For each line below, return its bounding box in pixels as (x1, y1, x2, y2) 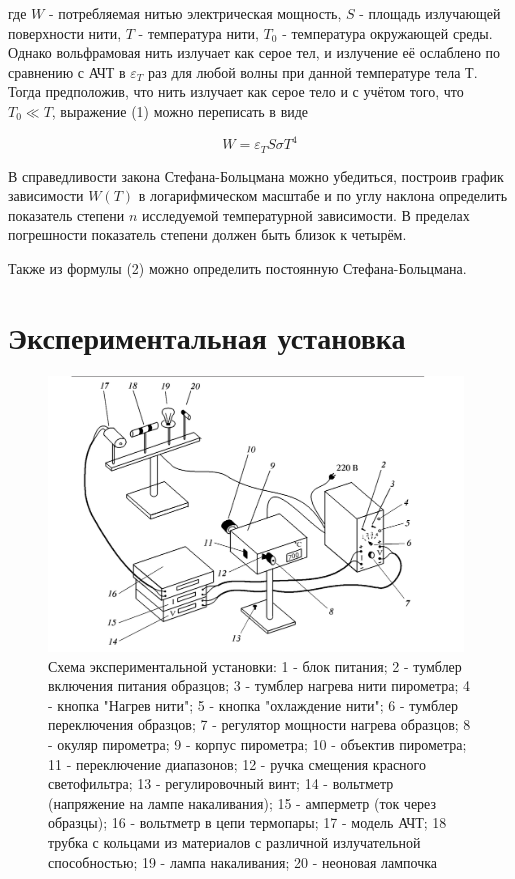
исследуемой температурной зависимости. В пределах (142, 204, 470, 225)
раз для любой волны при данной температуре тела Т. (148, 61, 478, 82)
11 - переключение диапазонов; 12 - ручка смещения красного (48, 753, 426, 774)
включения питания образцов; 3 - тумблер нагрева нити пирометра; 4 (48, 675, 471, 696)
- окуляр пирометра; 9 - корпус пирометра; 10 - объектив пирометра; (48, 734, 467, 755)
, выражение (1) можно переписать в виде (51, 100, 309, 121)
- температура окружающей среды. (282, 22, 493, 43)
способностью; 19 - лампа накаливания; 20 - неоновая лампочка (48, 851, 438, 872)
